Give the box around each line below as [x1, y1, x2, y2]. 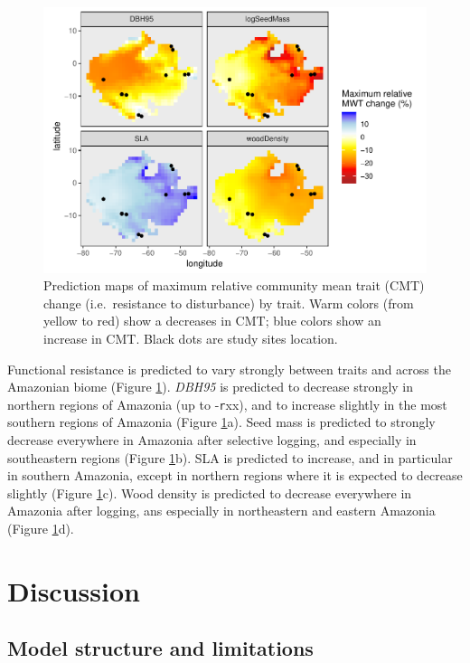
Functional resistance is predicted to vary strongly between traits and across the [7, 359, 451, 378]
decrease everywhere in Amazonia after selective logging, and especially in [7, 430, 417, 449]
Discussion [7, 572, 140, 609]
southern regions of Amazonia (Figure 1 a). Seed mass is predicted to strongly [7, 412, 436, 431]
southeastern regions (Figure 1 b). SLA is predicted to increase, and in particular [7, 448, 453, 467]
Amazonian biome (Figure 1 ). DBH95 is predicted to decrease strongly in [7, 377, 413, 396]
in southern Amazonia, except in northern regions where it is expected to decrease [7, 466, 463, 485]
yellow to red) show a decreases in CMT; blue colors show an [43, 311, 381, 330]
